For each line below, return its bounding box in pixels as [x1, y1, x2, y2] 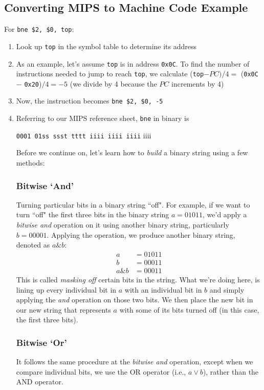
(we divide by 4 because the [70, 78, 157, 89]
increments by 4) [171, 78, 224, 89]
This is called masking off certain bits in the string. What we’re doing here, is [16, 274, 260, 284]
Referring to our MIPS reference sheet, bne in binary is [16, 113, 189, 124]
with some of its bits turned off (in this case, [119, 304, 259, 315]
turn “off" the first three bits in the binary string [16, 209, 169, 220]
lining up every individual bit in [16, 284, 117, 295]
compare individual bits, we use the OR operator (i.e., [16, 366, 186, 377]
